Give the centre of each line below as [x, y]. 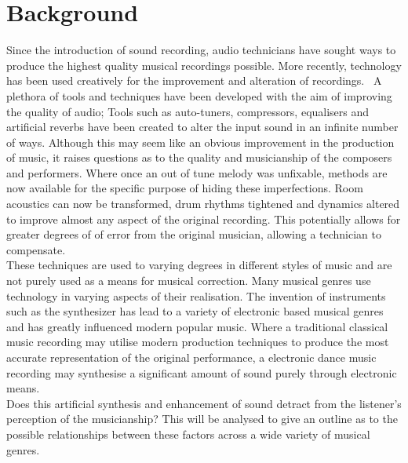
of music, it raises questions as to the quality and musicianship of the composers [199, 157]
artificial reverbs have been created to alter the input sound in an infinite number [202, 127]
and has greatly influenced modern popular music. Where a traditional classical [197, 326]
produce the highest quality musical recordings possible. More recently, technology [204, 65]
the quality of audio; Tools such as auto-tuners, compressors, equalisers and [188, 111]
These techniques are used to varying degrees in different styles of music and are [199, 265]
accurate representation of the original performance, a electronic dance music [191, 357]
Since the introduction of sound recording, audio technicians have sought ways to [201, 50]
